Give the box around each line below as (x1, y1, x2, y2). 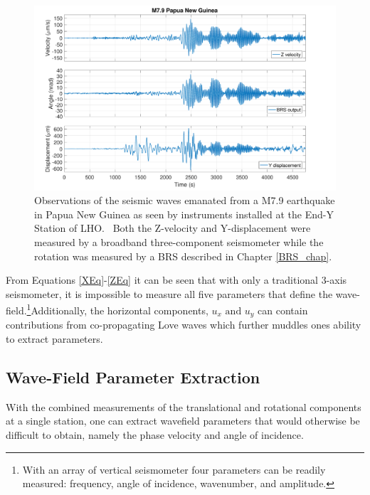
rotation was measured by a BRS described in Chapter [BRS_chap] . (34, 248, 332, 263)
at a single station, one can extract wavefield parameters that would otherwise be (6, 413, 360, 428)
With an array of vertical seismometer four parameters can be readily (22, 462, 326, 477)
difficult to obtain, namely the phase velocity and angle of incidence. (6, 427, 304, 442)
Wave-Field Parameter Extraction (6, 366, 260, 388)
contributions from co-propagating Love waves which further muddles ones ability (6, 317, 361, 332)
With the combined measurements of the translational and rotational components (6, 399, 361, 414)
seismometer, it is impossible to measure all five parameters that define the (6, 286, 333, 301)
